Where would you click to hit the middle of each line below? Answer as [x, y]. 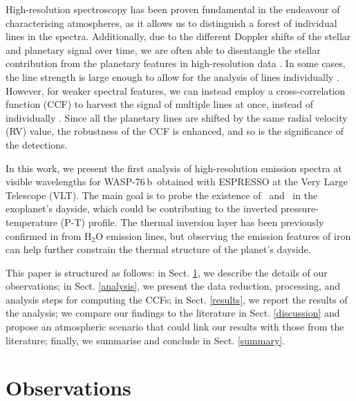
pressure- [300, 208]
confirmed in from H [49, 235]
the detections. [37, 144]
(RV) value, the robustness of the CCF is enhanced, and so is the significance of [175, 131]
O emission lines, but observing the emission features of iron [223, 235]
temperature [32, 222]
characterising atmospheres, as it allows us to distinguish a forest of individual [171, 22]
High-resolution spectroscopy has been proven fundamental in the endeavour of [173, 9]
